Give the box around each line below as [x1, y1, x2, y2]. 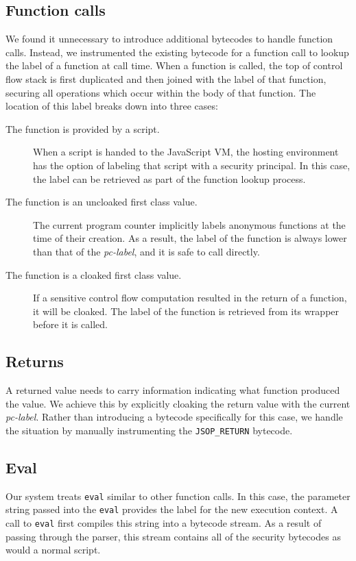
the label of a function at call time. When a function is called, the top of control [5, 58, 343, 73]
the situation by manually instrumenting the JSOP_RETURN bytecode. [5, 423, 293, 437]
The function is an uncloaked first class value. [5, 195, 198, 209]
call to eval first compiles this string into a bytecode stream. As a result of [5, 516, 322, 530]
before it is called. [33, 317, 108, 332]
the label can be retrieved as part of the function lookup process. [33, 171, 306, 186]
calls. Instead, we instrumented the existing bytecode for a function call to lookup [5, 45, 349, 59]
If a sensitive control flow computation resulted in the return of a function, [33, 290, 347, 305]
